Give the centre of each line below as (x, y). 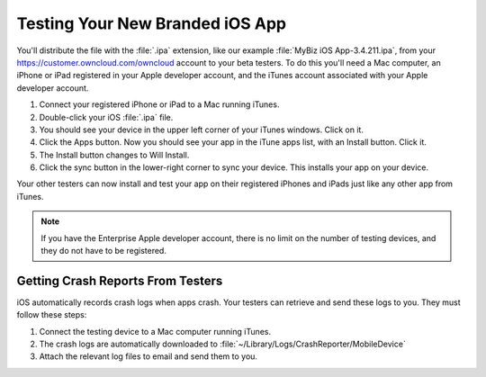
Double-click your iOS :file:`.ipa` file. (106, 117)
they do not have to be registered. (103, 251)
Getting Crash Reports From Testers (120, 280)
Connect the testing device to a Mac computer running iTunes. (155, 331)
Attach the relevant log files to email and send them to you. (148, 356)
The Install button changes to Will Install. (114, 155)
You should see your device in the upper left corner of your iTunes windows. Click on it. (202, 130)
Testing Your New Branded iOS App (152, 23)
